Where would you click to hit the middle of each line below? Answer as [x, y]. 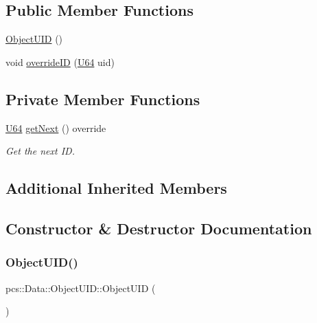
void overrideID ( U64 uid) [60, 62]
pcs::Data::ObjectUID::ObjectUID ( [81, 288]
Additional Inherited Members [116, 188]
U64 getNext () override [56, 127]
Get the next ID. [40, 151]
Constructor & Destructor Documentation [159, 228]
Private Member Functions [103, 99]
